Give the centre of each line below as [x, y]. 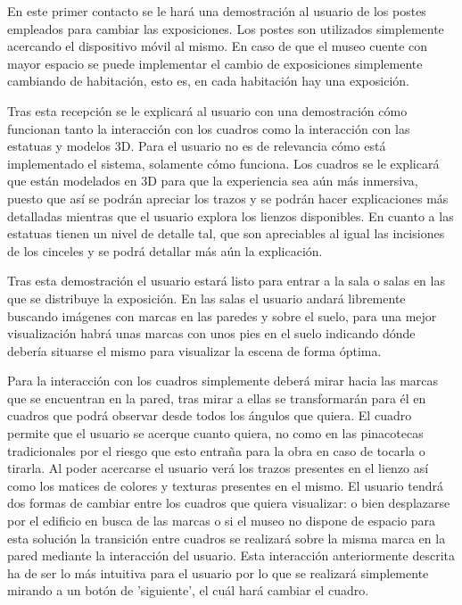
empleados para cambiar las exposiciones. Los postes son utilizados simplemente [226, 28]
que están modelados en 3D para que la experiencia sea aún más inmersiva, [213, 181]
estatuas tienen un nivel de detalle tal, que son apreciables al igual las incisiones [226, 233]
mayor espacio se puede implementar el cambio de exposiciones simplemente [215, 63]
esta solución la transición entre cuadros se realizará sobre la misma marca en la [227, 538]
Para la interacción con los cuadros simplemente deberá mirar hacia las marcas [223, 381]
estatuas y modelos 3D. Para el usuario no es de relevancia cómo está [197, 146]
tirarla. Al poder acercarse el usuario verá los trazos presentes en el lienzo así [218, 468]
